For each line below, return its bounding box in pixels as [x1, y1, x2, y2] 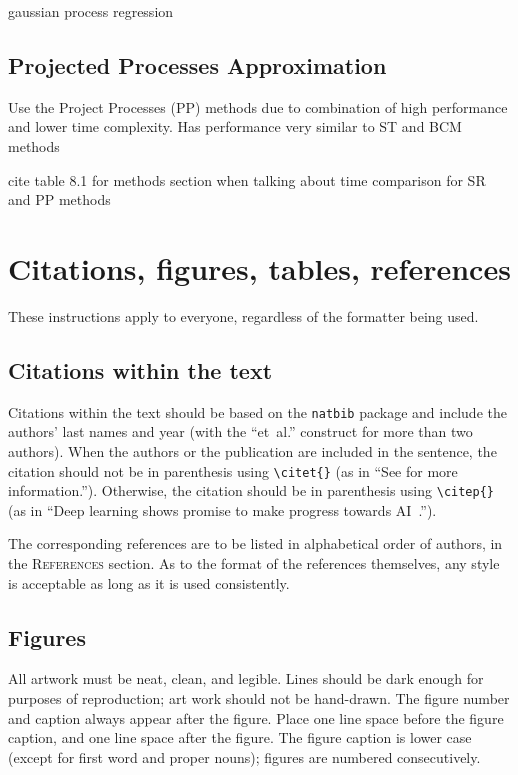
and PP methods [8, 189, 111, 210]
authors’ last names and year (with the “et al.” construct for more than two [8, 421, 473, 442]
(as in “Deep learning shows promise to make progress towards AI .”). [8, 499, 437, 520]
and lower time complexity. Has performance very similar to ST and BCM [8, 116, 462, 137]
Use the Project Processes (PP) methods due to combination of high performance [8, 96, 508, 117]
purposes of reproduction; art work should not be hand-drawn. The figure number [8, 688, 510, 709]
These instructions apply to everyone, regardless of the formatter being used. [8, 305, 479, 326]
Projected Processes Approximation [8, 49, 387, 80]
